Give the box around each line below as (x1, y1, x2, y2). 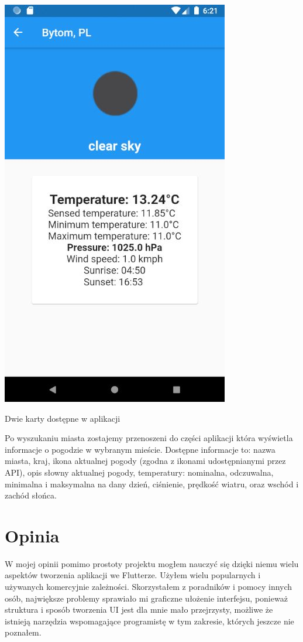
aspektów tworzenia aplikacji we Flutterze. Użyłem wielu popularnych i (5, 569, 261, 581)
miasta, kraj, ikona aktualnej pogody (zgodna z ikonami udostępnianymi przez (5, 455, 286, 467)
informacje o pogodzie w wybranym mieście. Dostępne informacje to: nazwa (5, 443, 276, 455)
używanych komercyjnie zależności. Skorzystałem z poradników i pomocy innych (5, 580, 292, 593)
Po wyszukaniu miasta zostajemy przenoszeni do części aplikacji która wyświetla (5, 432, 293, 444)
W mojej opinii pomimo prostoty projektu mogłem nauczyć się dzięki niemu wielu (5, 557, 299, 569)
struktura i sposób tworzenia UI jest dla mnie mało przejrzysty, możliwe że (5, 603, 273, 616)
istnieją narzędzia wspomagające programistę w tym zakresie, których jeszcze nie (5, 614, 294, 627)
